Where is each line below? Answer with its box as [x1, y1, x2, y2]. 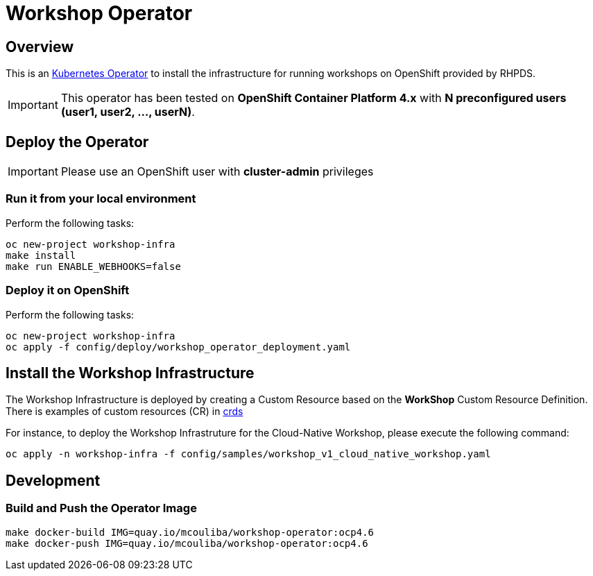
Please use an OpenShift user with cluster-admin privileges [60, 164, 374, 179]
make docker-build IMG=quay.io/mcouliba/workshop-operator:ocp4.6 [6, 526, 375, 538]
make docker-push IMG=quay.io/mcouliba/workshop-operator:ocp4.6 [6, 537, 368, 549]
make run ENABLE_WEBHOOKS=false [6, 260, 181, 272]
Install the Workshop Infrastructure [6, 364, 255, 382]
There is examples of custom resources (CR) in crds [6, 405, 243, 418]
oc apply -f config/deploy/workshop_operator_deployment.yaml [6, 341, 351, 353]
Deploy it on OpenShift [6, 283, 130, 298]
